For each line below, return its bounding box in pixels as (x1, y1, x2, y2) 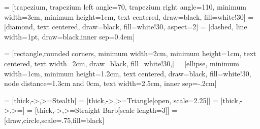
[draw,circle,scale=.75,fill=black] (4, 114, 105, 125)
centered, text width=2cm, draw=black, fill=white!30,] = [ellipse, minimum (4, 58, 239, 68)
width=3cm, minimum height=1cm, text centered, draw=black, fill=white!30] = (4, 11, 254, 22)
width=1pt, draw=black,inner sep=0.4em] (4, 31, 135, 41)
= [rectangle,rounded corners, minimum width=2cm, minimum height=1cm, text (4, 48, 256, 59)
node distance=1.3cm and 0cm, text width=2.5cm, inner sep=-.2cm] (4, 78, 217, 89)
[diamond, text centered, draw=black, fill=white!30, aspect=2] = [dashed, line (4, 21, 247, 32)
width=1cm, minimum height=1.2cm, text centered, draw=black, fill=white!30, (4, 68, 251, 78)
